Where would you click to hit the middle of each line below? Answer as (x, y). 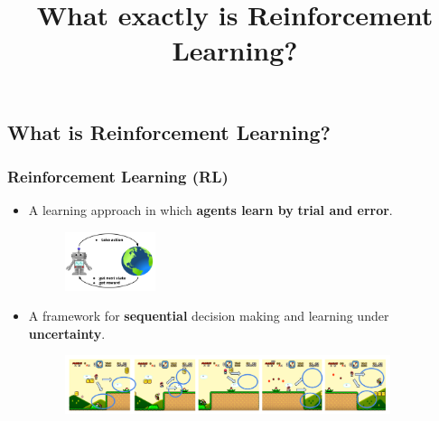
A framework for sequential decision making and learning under (209, 316)
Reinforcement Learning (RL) (118, 176)
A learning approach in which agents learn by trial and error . (210, 210)
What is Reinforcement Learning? (169, 131)
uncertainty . (67, 333)
